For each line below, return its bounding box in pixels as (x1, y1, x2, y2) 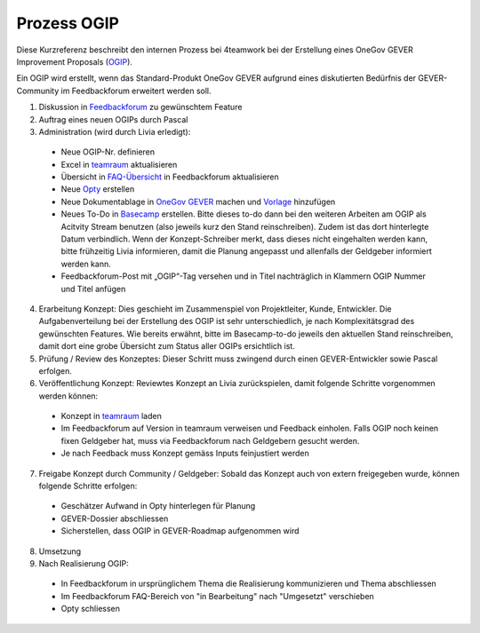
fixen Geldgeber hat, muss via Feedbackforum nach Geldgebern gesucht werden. (60, 435, 360, 446)
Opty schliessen (60, 604, 120, 614)
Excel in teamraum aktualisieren (60, 159, 178, 170)
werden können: (38, 391, 99, 401)
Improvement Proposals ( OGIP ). (16, 56, 133, 67)
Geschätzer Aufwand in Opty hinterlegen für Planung (60, 501, 256, 511)
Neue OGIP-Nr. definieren (60, 146, 156, 157)
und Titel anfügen (60, 283, 126, 294)
